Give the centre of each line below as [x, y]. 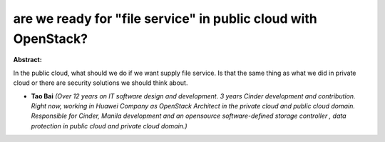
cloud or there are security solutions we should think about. [101, 83]
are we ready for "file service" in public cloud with [165, 19]
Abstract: [27, 60]
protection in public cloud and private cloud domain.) [109, 126]
